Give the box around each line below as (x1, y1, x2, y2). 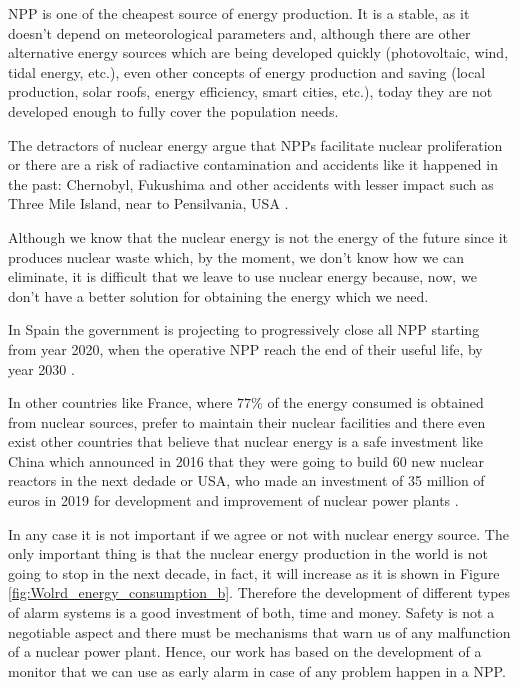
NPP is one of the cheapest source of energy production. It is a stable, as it (8, 3, 470, 23)
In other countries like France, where (8, 392, 233, 413)
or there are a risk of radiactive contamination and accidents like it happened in (8, 154, 498, 175)
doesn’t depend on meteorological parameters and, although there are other (8, 22, 471, 43)
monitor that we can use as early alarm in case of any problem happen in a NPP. (8, 660, 506, 681)
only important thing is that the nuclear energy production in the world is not (8, 543, 488, 564)
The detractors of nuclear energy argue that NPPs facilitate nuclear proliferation (8, 134, 503, 155)
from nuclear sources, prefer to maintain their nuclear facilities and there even (8, 411, 486, 432)
